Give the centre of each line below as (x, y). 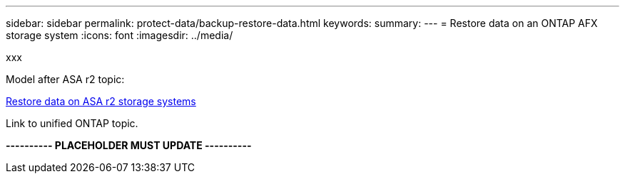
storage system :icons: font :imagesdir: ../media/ (120, 35)
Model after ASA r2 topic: (65, 79)
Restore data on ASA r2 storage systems (101, 101)
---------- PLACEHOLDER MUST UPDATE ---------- (129, 145)
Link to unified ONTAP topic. (72, 123)
